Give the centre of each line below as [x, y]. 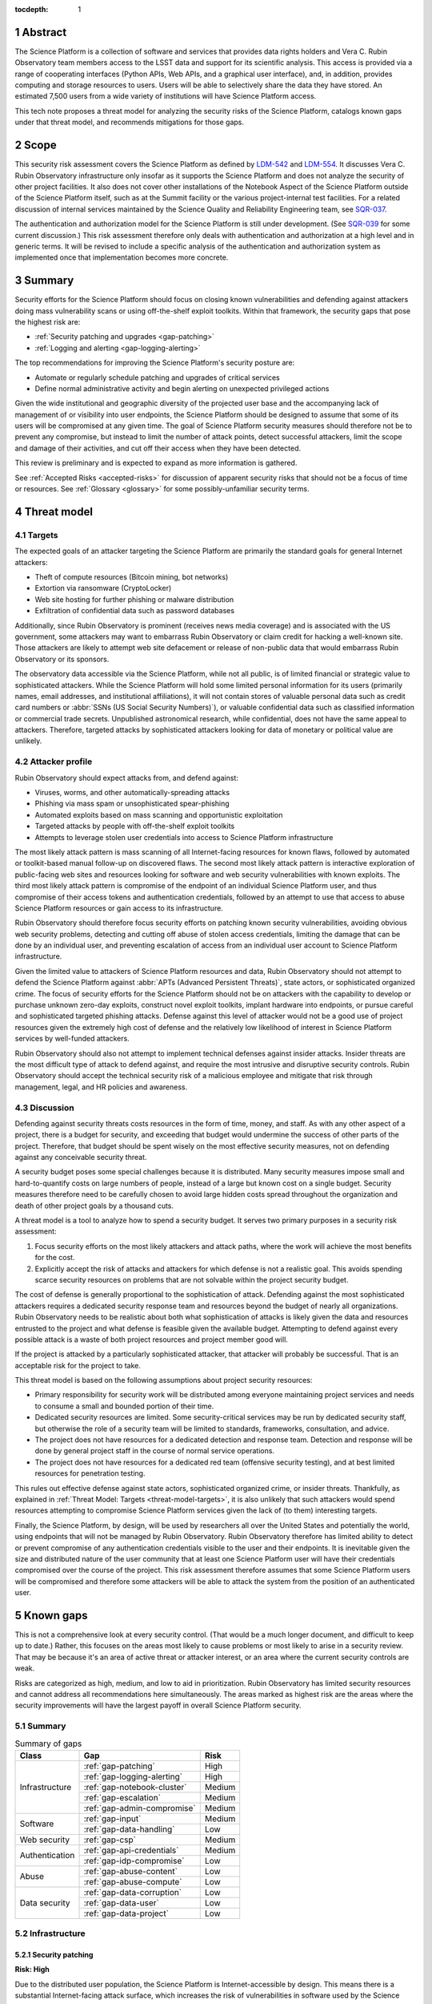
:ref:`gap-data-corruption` [133, 1892]
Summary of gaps [48, 1743]
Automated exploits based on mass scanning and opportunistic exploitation [159, 814]
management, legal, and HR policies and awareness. [101, 1087]
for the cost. [55, 1258]
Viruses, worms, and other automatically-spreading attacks [132, 792]
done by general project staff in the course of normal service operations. [155, 1451]
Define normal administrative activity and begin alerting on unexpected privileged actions [182, 388]
